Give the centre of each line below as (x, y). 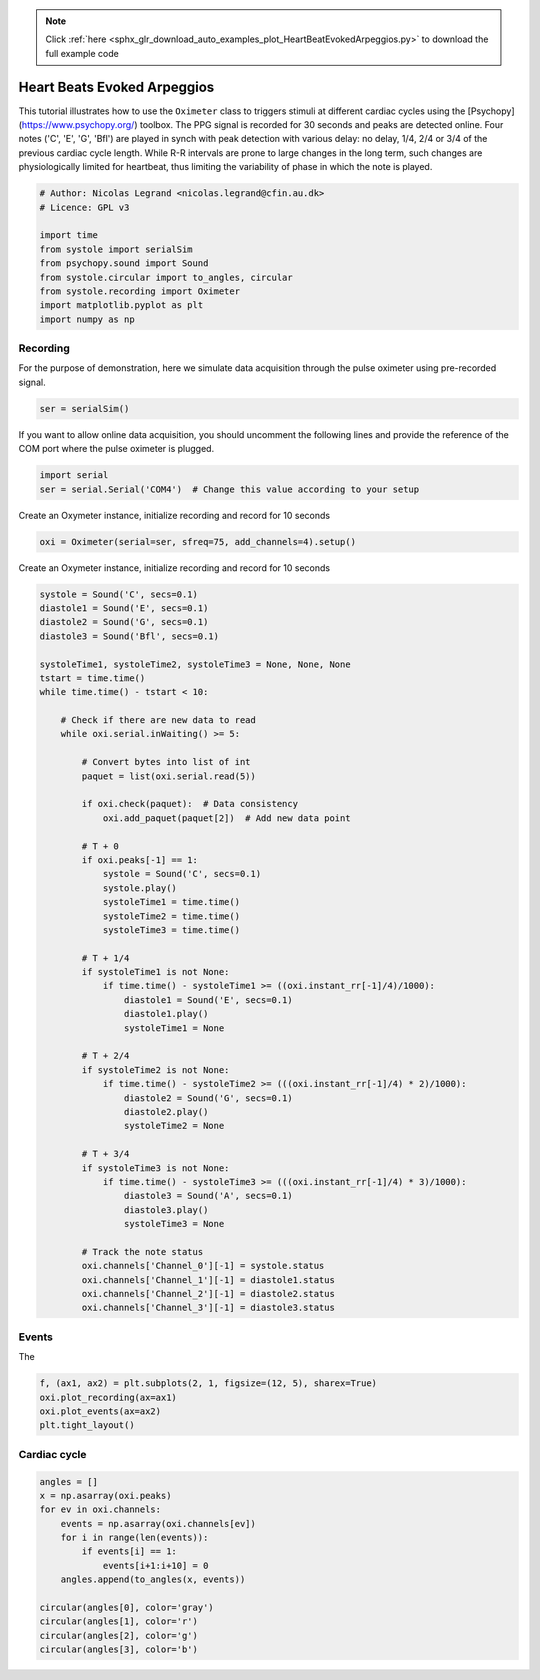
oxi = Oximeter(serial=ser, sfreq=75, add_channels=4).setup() (198, 541)
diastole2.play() (166, 1111)
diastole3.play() (166, 1209)
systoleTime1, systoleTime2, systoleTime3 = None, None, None (195, 664)
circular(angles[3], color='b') (119, 1649)
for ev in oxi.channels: (100, 1509)
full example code (82, 53)
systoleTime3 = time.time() (171, 929)
